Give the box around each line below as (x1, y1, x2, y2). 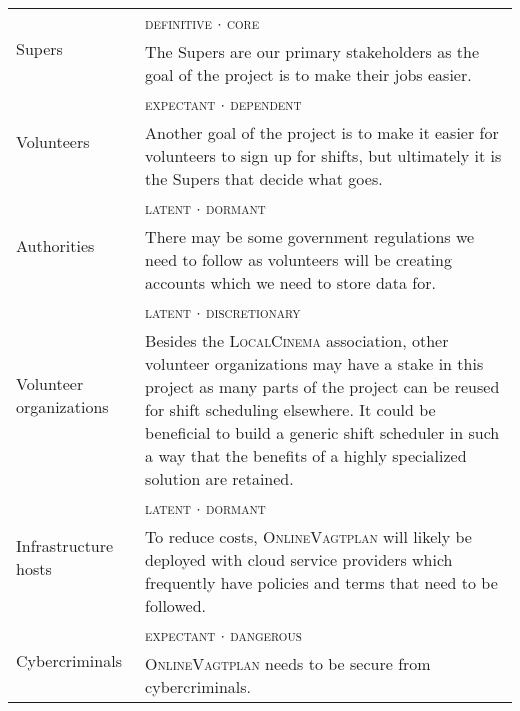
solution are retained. (145, 467, 294, 490)
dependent (230, 92, 302, 115)
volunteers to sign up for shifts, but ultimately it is (145, 144, 502, 167)
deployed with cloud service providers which (145, 548, 453, 571)
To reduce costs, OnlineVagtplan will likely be (145, 525, 472, 548)
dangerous (230, 623, 302, 646)
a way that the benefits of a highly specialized (145, 444, 467, 467)
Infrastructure (16, 533, 114, 557)
